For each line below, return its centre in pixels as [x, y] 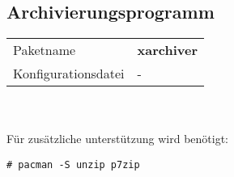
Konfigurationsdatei [69, 74]
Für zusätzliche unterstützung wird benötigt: [117, 139]
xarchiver [167, 50]
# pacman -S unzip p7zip [73, 164]
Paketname [45, 50]
